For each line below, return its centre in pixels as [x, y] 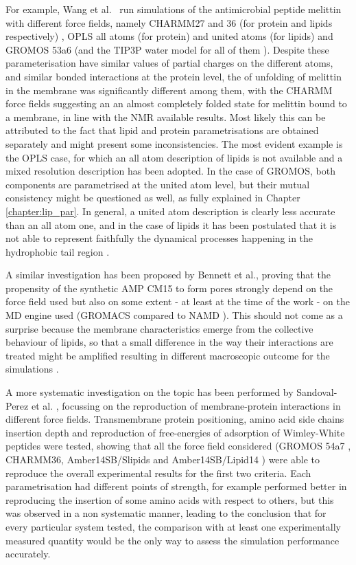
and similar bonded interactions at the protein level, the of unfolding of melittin [174, 76]
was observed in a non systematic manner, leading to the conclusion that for [166, 513]
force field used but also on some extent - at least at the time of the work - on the [178, 301]
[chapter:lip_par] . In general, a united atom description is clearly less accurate [170, 211]
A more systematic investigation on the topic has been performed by [150, 392]
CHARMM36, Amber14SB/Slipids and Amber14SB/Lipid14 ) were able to [163, 459]
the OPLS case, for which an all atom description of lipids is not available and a [174, 157]
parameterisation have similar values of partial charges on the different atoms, [169, 63]
